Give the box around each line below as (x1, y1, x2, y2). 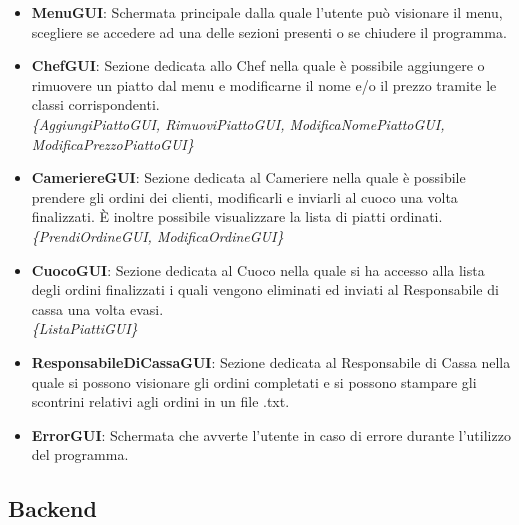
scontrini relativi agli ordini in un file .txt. (31, 391, 290, 412)
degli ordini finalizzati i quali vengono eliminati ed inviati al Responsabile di (31, 279, 499, 300)
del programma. (31, 444, 129, 465)
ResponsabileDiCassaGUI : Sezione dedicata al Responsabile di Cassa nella (31, 351, 511, 372)
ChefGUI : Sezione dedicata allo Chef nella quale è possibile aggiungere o (31, 55, 485, 76)
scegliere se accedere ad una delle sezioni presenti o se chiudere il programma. (31, 21, 507, 42)
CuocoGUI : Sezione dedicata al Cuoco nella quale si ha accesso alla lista (31, 259, 485, 280)
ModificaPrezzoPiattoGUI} (31, 133, 194, 154)
